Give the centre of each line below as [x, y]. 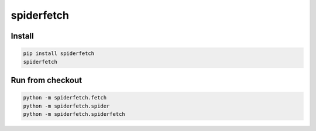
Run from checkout [46, 80]
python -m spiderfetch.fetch [65, 98]
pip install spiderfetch [59, 54]
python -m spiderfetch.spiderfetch [74, 114]
